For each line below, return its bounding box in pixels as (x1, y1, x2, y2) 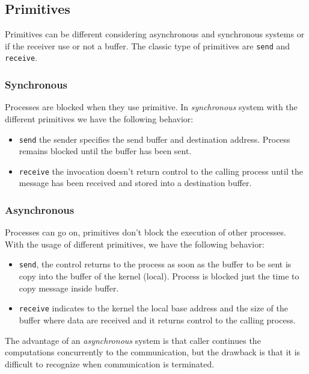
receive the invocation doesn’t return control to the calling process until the (19, 164, 303, 177)
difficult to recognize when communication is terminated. (5, 357, 215, 370)
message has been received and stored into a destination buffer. (19, 176, 252, 189)
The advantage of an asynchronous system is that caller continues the (5, 334, 261, 346)
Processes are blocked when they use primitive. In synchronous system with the (5, 101, 298, 113)
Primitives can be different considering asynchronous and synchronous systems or (5, 28, 305, 40)
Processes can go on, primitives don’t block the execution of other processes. (5, 226, 286, 238)
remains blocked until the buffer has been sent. (19, 145, 192, 157)
